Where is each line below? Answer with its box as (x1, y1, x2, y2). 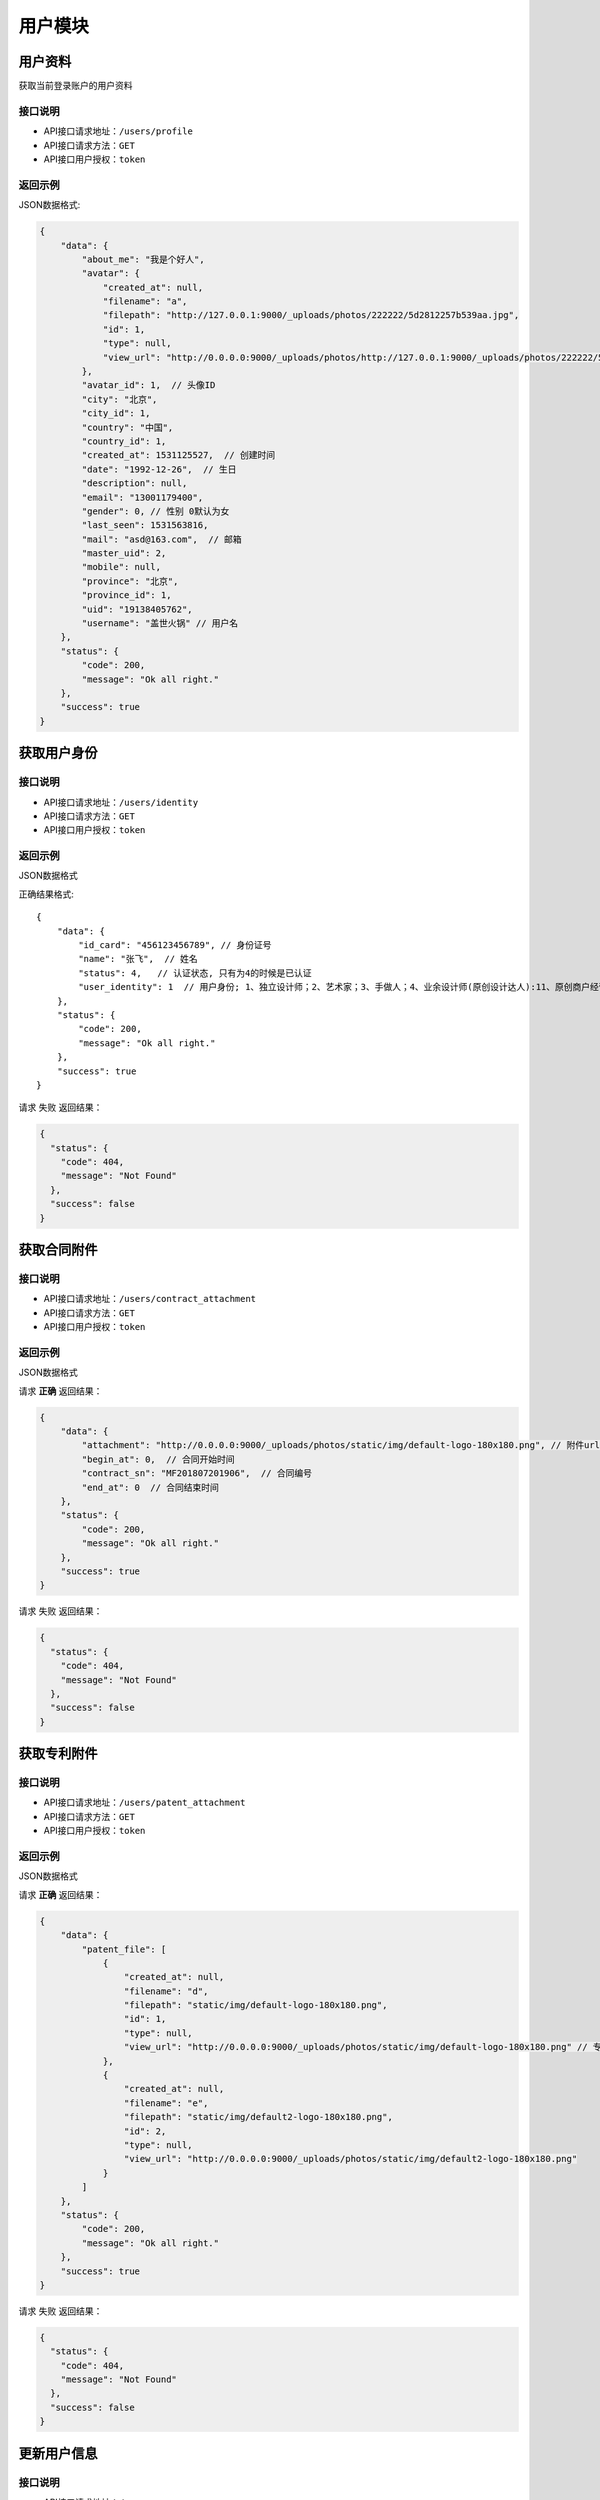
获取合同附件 (18, 1241, 98, 1259)
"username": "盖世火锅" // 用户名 (81, 618, 239, 629)
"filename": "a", (102, 296, 188, 307)
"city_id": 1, (81, 408, 151, 419)
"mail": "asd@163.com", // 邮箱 (81, 533, 242, 545)
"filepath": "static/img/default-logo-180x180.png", (123, 2000, 388, 2011)
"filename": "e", (123, 2097, 209, 2109)
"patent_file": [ (81, 1943, 167, 1955)
